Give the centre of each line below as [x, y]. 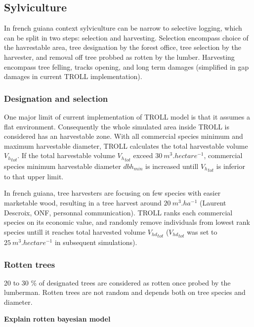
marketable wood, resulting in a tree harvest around [83, 203]
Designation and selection [56, 98]
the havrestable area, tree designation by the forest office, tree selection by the [123, 47]
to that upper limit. [34, 176]
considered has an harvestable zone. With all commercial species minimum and [124, 136]
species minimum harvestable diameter [63, 166]
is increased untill [172, 166]
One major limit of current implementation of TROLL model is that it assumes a [127, 116]
